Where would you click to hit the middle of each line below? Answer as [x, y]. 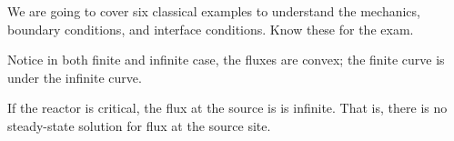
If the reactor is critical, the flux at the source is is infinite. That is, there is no [227, 108]
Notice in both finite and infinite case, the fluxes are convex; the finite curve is [226, 60]
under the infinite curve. [75, 77]
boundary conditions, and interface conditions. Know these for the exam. [211, 29]
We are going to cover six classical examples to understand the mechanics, [214, 11]
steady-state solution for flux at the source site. [139, 125]
